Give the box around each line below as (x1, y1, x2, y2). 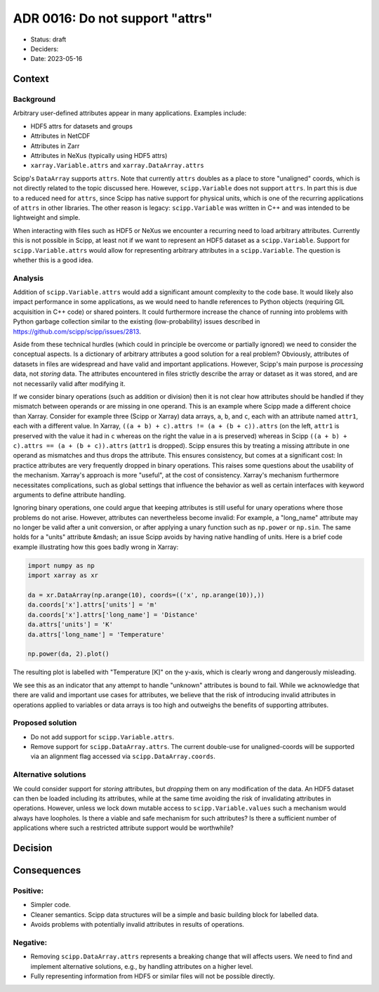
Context (13, 73, 49, 85)
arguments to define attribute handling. (13, 490, 126, 498)
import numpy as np (27, 562, 95, 569)
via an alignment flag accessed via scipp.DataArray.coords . (30, 752, 215, 761)
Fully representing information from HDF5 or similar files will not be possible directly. (30, 972, 275, 981)
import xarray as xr (27, 571, 98, 579)
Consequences (13, 864, 81, 876)
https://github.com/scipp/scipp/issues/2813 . (13, 327, 142, 336)
